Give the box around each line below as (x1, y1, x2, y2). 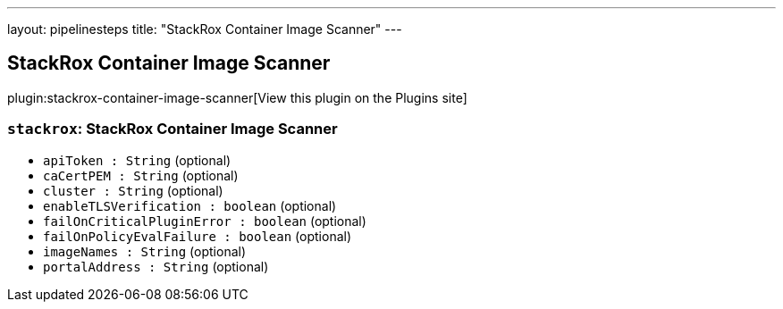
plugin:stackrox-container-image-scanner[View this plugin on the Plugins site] (7, 89, 467, 105)
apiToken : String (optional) (43, 152, 232, 168)
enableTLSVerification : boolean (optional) (43, 197, 337, 213)
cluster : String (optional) (43, 182, 223, 198)
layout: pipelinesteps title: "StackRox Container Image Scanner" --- (7, 21, 402, 37)
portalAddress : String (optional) (43, 258, 269, 274)
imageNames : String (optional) (43, 243, 247, 259)
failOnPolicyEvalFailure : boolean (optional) (43, 228, 352, 244)
